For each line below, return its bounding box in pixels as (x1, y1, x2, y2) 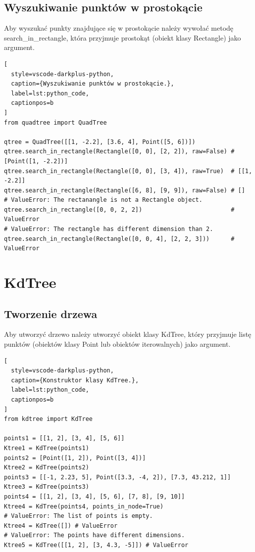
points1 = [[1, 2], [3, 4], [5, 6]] (4, 435, 125, 442)
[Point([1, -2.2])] (4, 157, 68, 165)
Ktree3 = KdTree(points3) (4, 483, 89, 491)
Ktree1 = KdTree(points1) (4, 444, 89, 452)
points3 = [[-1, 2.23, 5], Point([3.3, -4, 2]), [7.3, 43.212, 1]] (4, 473, 231, 481)
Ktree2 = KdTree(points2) (4, 464, 89, 471)
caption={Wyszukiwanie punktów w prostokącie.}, (11, 80, 174, 88)
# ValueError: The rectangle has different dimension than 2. (4, 226, 213, 233)
